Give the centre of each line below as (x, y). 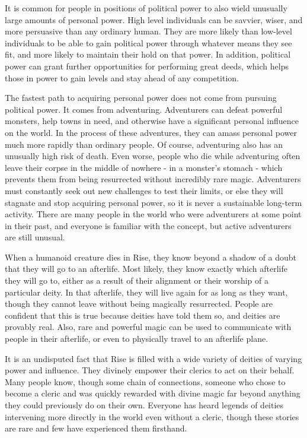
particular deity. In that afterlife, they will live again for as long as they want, (146, 292)
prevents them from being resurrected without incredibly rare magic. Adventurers (153, 179)
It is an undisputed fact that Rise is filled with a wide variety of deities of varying (153, 358)
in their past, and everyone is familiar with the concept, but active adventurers (148, 225)
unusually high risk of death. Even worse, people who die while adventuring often (153, 156)
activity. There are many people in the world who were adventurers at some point (153, 214)
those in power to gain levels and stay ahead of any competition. (122, 77)
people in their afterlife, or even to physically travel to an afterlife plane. (137, 339)
